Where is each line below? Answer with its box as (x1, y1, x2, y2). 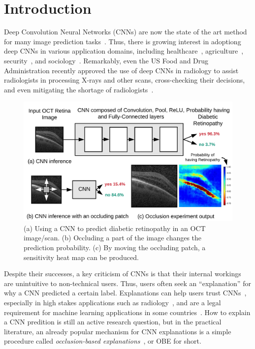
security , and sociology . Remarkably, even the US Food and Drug (4, 55, 209, 65)
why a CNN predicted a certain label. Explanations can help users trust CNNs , (4, 288, 247, 298)
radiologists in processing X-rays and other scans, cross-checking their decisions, (4, 75, 245, 85)
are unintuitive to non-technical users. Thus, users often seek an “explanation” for (4, 278, 251, 288)
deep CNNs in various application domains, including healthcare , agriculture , (4, 46, 244, 56)
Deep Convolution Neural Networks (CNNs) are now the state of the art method (4, 27, 247, 37)
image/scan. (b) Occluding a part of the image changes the (24, 233, 202, 243)
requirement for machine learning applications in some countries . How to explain (4, 307, 251, 317)
